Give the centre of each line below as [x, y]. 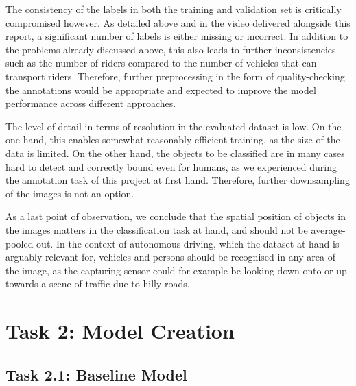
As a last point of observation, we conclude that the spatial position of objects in [176, 216]
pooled [20, 243]
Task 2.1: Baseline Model [96, 374]
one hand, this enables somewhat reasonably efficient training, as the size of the [173, 140]
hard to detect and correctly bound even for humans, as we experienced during [171, 166]
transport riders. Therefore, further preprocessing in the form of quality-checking [175, 76]
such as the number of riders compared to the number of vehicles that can [161, 63]
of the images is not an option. [70, 193]
